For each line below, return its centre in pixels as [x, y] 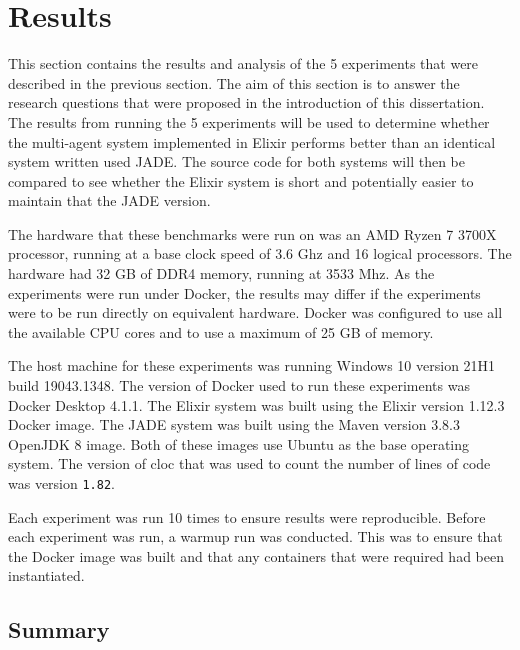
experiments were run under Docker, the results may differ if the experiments [244, 292]
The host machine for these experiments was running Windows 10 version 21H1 [252, 365]
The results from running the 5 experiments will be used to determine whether [249, 121]
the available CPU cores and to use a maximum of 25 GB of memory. [221, 331]
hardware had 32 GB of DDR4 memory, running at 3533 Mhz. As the [221, 273]
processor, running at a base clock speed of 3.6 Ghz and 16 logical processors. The [260, 253]
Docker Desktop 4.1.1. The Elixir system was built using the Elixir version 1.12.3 [256, 404]
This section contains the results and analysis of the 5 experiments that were [243, 63]
